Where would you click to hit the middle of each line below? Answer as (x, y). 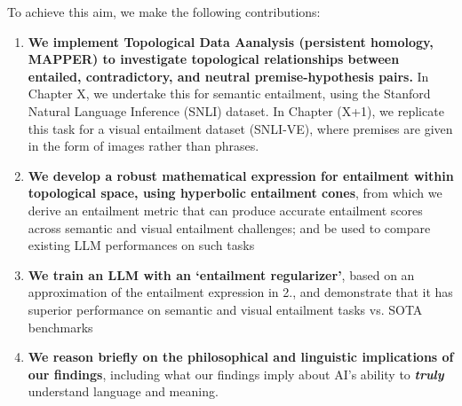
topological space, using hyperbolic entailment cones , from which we (235, 193)
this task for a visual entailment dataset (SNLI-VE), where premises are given (240, 128)
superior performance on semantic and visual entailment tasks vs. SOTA (225, 309)
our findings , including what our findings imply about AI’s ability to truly (236, 374)
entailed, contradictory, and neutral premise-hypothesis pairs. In (228, 76)
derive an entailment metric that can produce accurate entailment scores (225, 210)
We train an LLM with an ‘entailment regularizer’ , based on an (221, 274)
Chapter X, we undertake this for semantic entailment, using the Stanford (229, 94)
